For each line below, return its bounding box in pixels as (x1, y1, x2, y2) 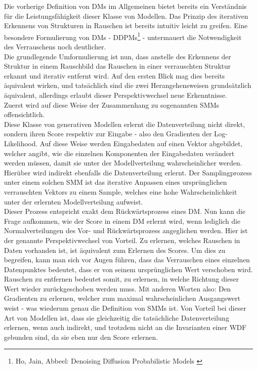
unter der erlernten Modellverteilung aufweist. (4, 196, 143, 206)
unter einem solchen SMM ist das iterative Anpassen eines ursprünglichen (4, 177, 227, 187)
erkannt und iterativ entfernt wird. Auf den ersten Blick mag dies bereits (4, 70, 225, 81)
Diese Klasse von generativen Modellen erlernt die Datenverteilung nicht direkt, (4, 119, 245, 129)
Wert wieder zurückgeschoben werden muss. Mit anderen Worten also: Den (4, 283, 231, 293)
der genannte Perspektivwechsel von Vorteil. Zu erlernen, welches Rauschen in (4, 235, 240, 245)
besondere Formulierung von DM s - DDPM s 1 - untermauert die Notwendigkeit (4, 30, 242, 42)
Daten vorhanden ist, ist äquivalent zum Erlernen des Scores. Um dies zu (4, 245, 225, 255)
